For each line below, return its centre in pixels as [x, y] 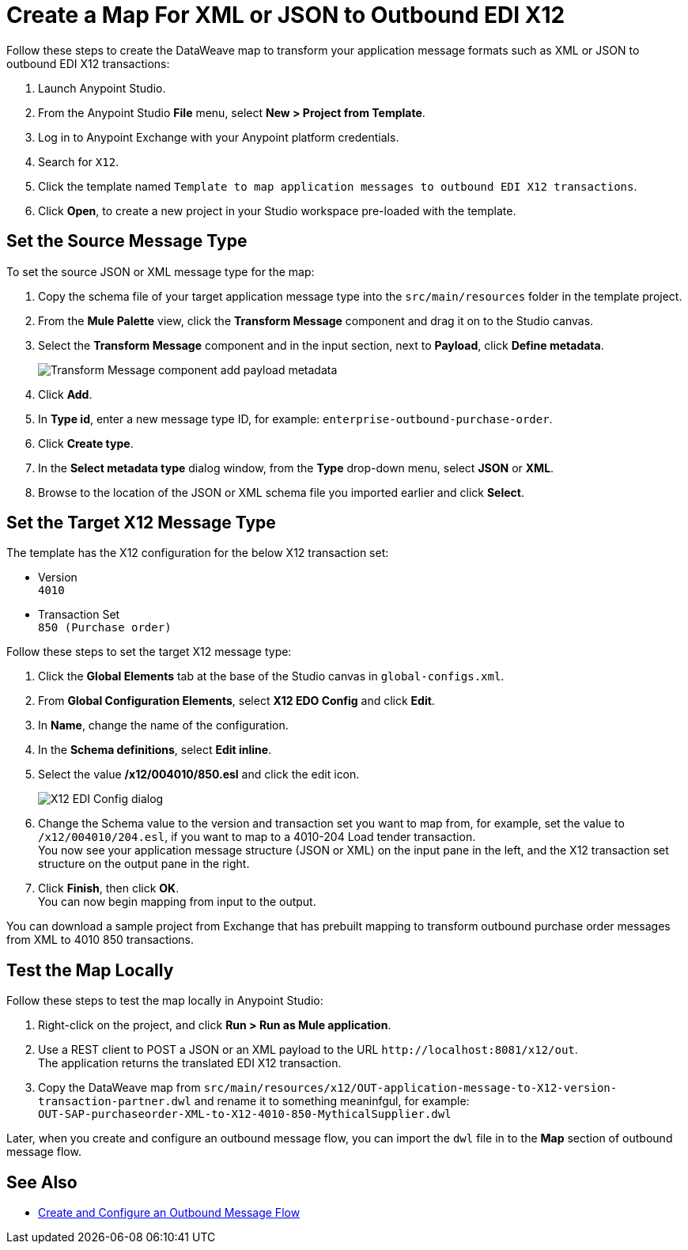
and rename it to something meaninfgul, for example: [332, 1101]
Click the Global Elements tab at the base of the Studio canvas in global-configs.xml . [271, 676]
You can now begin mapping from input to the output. [177, 902]
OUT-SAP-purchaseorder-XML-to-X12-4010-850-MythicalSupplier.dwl [245, 1114]
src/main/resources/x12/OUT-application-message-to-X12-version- [410, 1088]
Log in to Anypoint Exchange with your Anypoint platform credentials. [219, 137]
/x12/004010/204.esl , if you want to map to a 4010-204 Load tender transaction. [257, 837]
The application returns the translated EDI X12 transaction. [190, 1063]
